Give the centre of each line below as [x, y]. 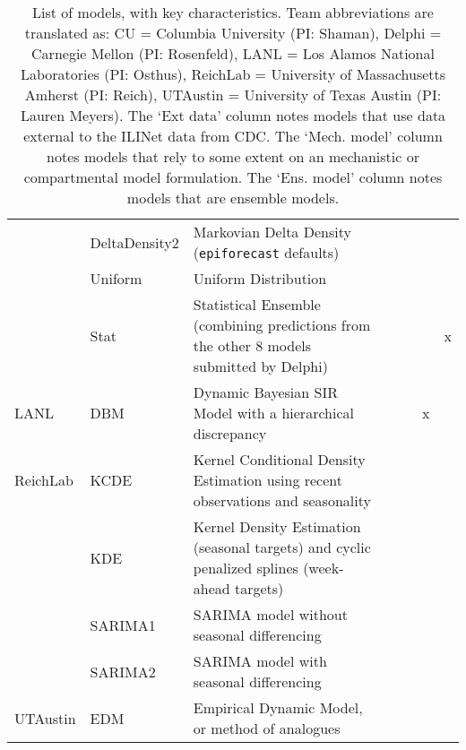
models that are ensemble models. [233, 198]
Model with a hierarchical [273, 413]
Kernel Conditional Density [279, 459]
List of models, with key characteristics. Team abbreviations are [233, 12]
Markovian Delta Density [272, 232]
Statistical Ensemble [257, 304]
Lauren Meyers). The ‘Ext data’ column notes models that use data [233, 115]
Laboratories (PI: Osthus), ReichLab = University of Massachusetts [233, 74]
